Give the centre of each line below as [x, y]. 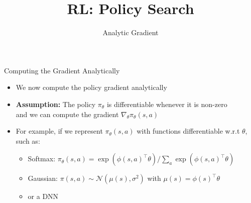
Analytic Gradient [131, 32]
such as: [28, 140]
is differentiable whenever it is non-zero [167, 104]
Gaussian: [43, 178]
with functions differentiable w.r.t [188, 131]
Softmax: [42, 159]
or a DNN [43, 196]
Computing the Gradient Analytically [62, 70]
